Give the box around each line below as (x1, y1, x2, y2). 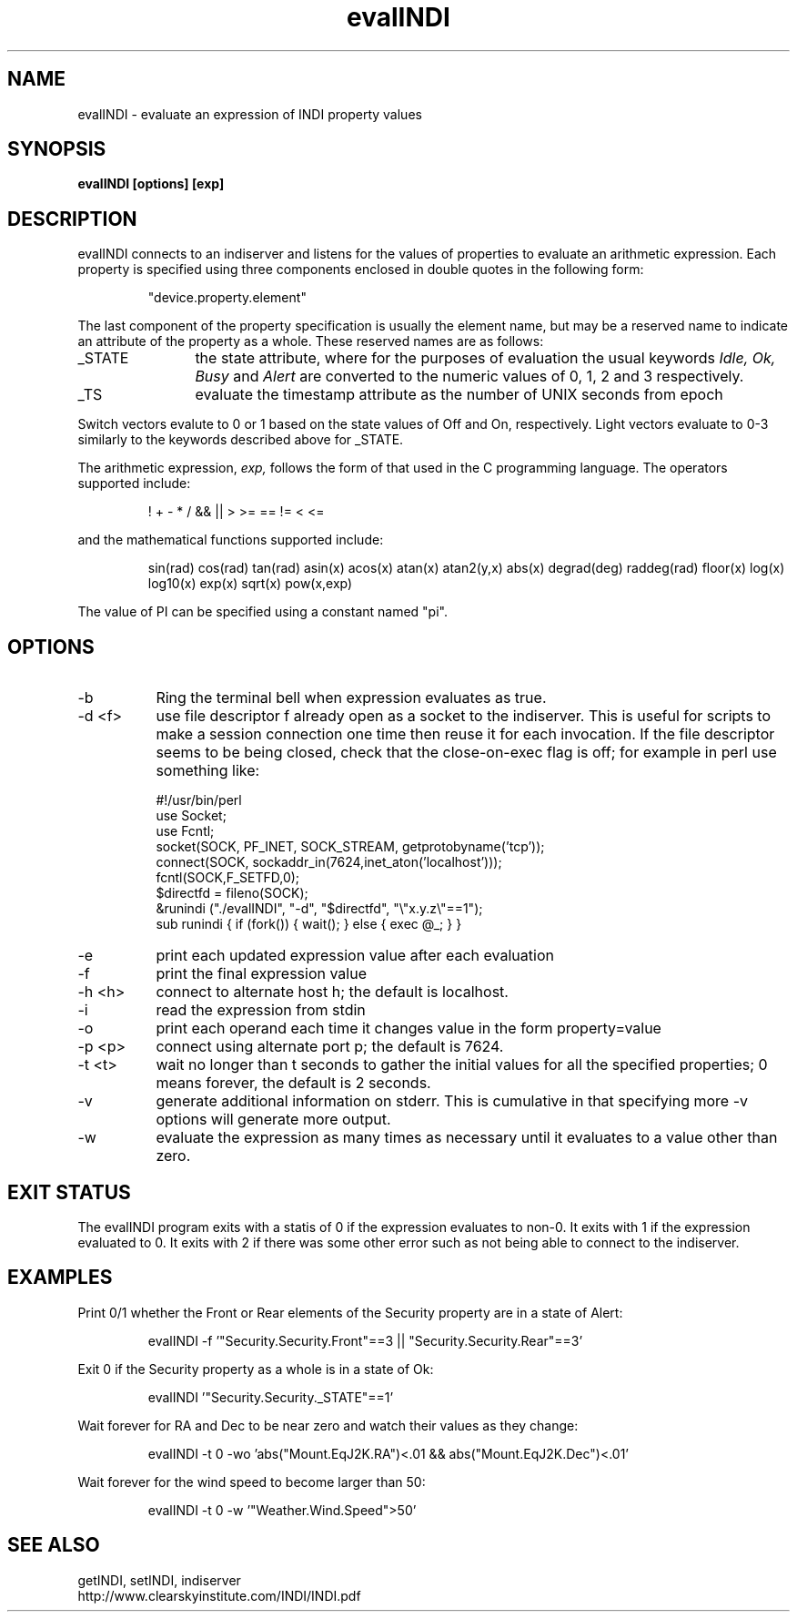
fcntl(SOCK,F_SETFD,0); (156, 870, 300, 886)
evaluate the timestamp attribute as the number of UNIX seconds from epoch (195, 385, 723, 404)
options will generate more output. (156, 1110, 391, 1129)
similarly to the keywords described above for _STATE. (77, 432, 404, 448)
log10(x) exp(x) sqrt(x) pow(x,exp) (147, 575, 353, 592)
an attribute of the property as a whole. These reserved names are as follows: (77, 333, 544, 350)
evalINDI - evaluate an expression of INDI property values (77, 106, 422, 122)
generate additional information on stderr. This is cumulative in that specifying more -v (156, 1092, 748, 1111)
